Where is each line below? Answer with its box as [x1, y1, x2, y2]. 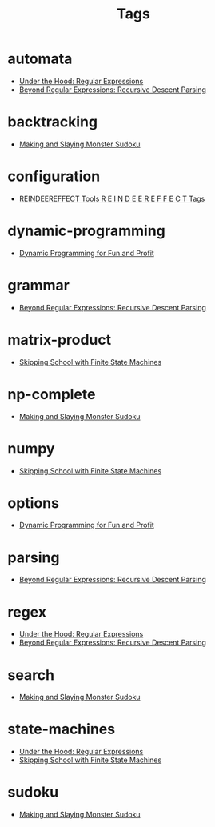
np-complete [7, 385, 96, 403]
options [7, 493, 59, 512]
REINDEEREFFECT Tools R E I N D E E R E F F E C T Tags [18, 194, 205, 203]
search [7, 665, 55, 684]
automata [7, 50, 73, 68]
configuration [7, 167, 101, 186]
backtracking [7, 113, 98, 131]
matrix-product [7, 330, 112, 349]
